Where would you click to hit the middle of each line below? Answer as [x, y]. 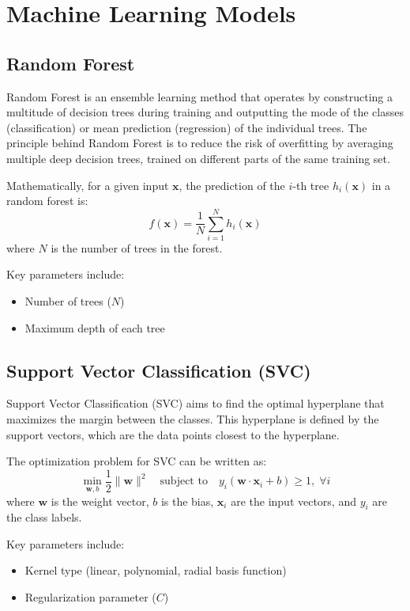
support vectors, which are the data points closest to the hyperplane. [173, 434]
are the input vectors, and [293, 501]
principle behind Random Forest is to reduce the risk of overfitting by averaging [200, 143]
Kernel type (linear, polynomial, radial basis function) [156, 570]
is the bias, [187, 501]
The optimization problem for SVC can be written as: [137, 461]
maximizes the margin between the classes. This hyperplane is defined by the [193, 419]
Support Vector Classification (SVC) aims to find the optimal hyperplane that [196, 403]
